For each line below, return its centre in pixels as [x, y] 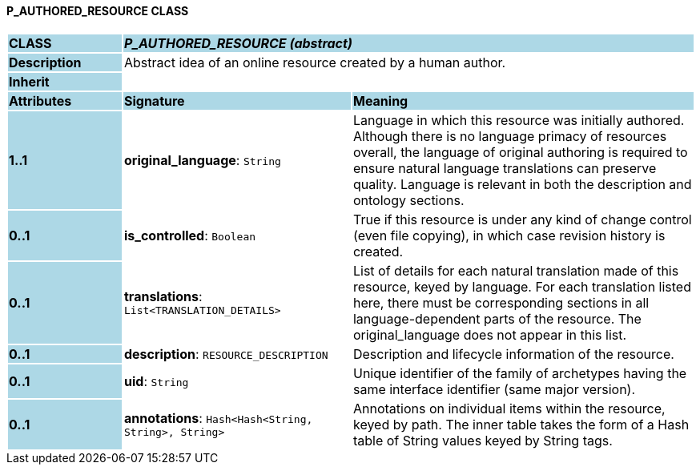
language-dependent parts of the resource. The [497, 318]
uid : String [156, 381]
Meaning [380, 101]
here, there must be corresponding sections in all [501, 302]
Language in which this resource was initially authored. [519, 120]
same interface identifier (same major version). [494, 389]
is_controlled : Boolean [190, 235]
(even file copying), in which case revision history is [509, 235]
